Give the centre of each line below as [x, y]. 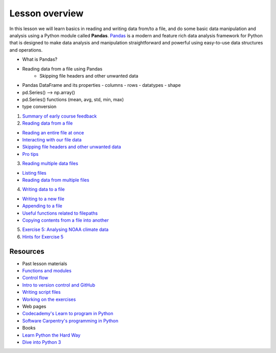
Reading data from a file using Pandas [62, 68]
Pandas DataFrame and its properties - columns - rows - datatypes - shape [101, 85]
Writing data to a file [43, 190]
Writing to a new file [43, 199]
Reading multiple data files [50, 163]
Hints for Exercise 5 [43, 237]
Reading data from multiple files [56, 180]
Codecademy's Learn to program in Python [68, 314]
